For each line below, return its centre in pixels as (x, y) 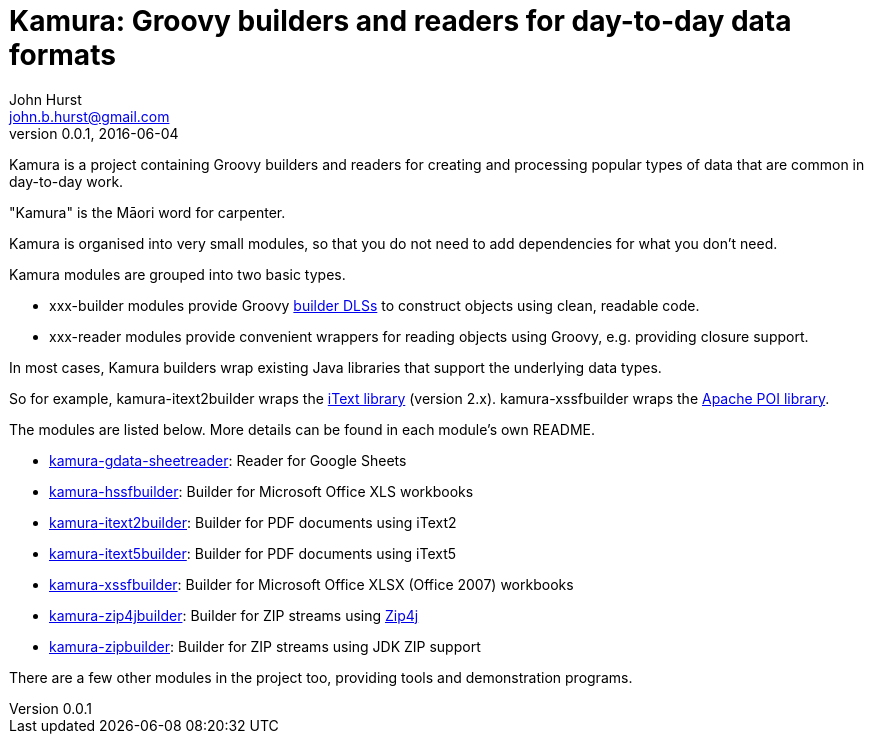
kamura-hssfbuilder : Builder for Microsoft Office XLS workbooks (261, 491)
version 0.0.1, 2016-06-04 (94, 133)
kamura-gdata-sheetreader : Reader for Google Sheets (228, 460)
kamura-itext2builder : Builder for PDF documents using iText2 (253, 522)
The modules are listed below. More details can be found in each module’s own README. (302, 429)
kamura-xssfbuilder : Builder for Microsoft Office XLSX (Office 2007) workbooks (311, 584)
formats (62, 55)
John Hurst (45, 99)
